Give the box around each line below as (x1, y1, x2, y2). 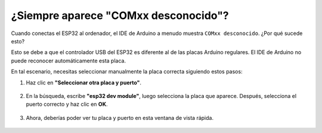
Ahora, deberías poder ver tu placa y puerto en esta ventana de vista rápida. (26, 114, 214, 121)
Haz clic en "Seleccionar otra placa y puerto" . (26, 79, 142, 86)
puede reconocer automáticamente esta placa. (11, 57, 126, 64)
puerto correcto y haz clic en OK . (26, 101, 108, 108)
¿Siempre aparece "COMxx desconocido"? (11, 9, 229, 22)
